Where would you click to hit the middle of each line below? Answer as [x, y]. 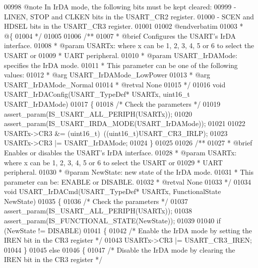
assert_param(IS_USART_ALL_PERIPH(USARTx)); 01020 [98, 113]
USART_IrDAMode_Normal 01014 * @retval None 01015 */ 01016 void [115, 84]
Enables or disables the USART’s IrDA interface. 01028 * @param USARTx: [120, 152]
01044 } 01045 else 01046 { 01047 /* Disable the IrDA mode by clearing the [120, 249]
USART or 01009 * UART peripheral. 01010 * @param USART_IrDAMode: [121, 55]
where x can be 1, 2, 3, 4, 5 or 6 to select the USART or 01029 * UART [113, 162]
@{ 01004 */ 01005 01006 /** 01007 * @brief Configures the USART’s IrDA [120, 35]
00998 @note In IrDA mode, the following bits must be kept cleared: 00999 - [120, 6]
